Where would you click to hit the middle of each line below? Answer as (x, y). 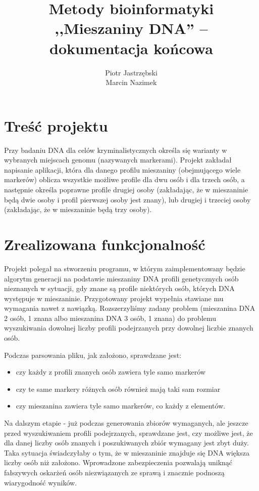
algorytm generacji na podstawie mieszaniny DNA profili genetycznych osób (121, 278)
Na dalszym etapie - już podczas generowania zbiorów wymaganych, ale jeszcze (126, 423)
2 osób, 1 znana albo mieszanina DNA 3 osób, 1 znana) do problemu (110, 318)
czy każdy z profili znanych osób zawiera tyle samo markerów (111, 372)
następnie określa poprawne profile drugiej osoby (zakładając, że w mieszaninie (126, 189)
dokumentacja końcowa (131, 48)
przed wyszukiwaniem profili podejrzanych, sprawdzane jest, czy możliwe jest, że (128, 433)
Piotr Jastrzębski (131, 72)
